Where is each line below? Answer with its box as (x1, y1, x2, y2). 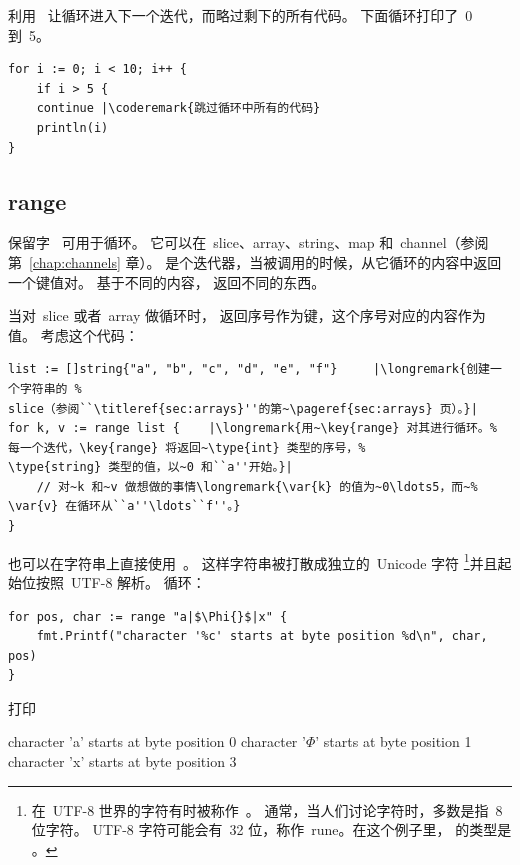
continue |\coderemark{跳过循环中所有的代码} (36, 101, 321, 116)
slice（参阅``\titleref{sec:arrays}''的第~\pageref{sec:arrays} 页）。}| (8, 401, 478, 416)
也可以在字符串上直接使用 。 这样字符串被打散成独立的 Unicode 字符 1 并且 (8, 549, 498, 573)
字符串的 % (19, 381, 82, 396)
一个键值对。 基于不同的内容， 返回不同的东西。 (8, 271, 326, 292)
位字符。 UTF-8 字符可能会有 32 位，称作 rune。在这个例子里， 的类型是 (31, 819, 512, 840)
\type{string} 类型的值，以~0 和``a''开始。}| (8, 460, 293, 475)
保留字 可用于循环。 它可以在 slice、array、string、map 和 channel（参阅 (8, 232, 489, 253)
